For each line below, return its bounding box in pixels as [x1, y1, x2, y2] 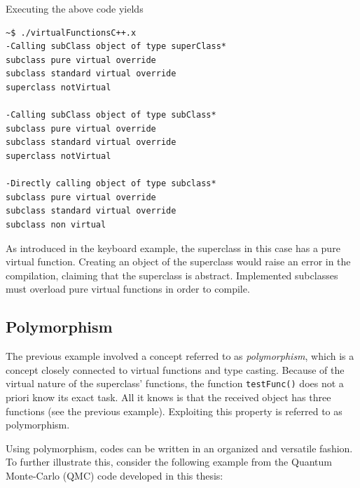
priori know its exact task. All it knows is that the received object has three [6, 389, 331, 404]
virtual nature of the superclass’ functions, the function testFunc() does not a [6, 376, 344, 391]
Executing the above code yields [6, 1, 144, 15]
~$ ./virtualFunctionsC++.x [6, 27, 137, 38]
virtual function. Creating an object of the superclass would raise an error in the [6, 254, 351, 269]
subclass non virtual [6, 219, 106, 230]
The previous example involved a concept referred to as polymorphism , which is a [6, 349, 354, 363]
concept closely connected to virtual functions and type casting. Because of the [6, 362, 345, 377]
